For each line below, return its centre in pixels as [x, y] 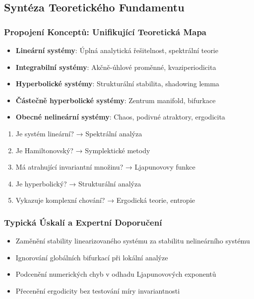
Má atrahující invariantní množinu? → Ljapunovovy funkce [105, 167]
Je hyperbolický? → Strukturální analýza [78, 183]
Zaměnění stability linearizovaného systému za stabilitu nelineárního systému [133, 241]
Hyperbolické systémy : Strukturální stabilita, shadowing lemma [117, 84]
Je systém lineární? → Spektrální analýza [79, 133]
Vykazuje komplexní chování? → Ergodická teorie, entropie [105, 200]
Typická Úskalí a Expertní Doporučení [83, 222]
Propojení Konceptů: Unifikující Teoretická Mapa [105, 31]
